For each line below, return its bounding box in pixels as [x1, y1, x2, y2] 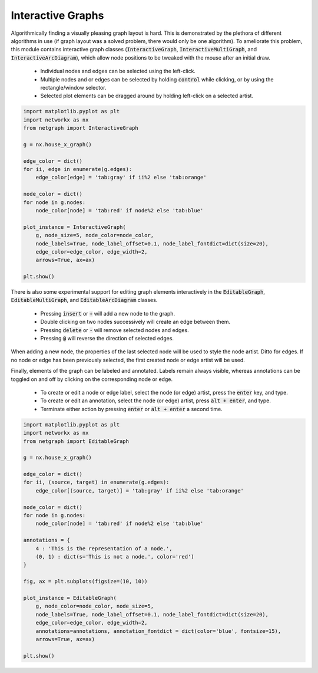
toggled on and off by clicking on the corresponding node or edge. [11, 375, 173, 383]
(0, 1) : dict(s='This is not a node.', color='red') [35, 553, 194, 560]
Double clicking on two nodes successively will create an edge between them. [40, 319, 231, 326]
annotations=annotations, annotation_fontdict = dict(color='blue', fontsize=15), [35, 628, 281, 634]
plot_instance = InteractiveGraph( [23, 224, 126, 230]
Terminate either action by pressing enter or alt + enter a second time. [40, 405, 223, 412]
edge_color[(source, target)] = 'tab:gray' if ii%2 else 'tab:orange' [35, 487, 244, 494]
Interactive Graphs [11, 9, 104, 22]
